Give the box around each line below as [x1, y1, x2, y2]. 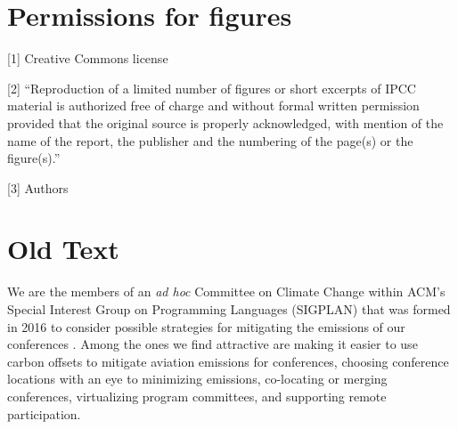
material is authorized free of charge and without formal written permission [7, 96, 420, 115]
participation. [7, 404, 81, 423]
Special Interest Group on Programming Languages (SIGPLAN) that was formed [7, 300, 451, 318]
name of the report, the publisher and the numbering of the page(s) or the [7, 131, 413, 150]
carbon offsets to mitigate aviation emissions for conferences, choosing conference [7, 352, 449, 370]
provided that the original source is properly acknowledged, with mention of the [7, 113, 444, 132]
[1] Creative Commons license [7, 49, 168, 68]
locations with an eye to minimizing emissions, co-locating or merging [7, 369, 388, 388]
